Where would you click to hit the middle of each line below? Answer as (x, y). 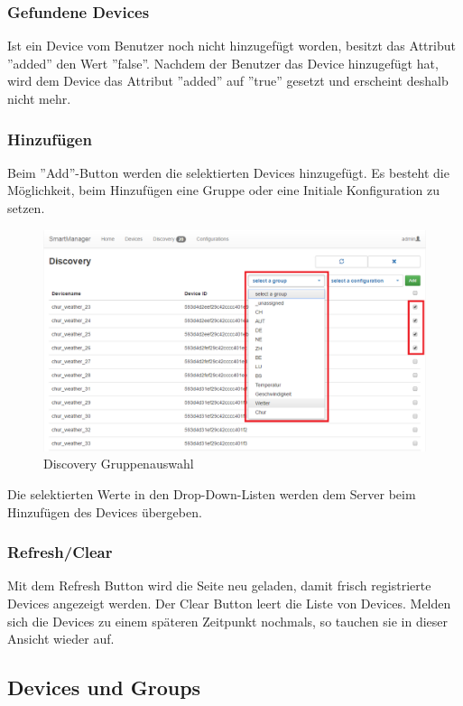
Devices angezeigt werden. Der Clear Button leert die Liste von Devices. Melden (229, 603)
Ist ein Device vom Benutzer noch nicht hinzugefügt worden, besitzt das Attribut (231, 46)
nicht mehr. (39, 98)
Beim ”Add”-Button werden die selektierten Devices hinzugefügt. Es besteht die (228, 172)
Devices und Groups (104, 687)
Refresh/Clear (60, 552)
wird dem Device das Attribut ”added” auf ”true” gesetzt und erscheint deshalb (228, 81)
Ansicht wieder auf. (61, 639)
